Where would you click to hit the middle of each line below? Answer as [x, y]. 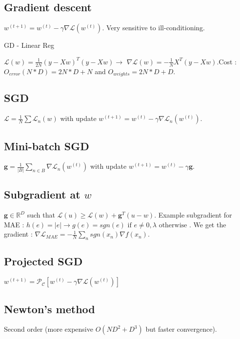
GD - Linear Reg [29, 45]
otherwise [173, 225]
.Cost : [227, 61]
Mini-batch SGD [47, 146]
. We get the [208, 224]
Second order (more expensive [49, 329]
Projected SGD [43, 261]
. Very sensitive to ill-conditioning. [153, 28]
